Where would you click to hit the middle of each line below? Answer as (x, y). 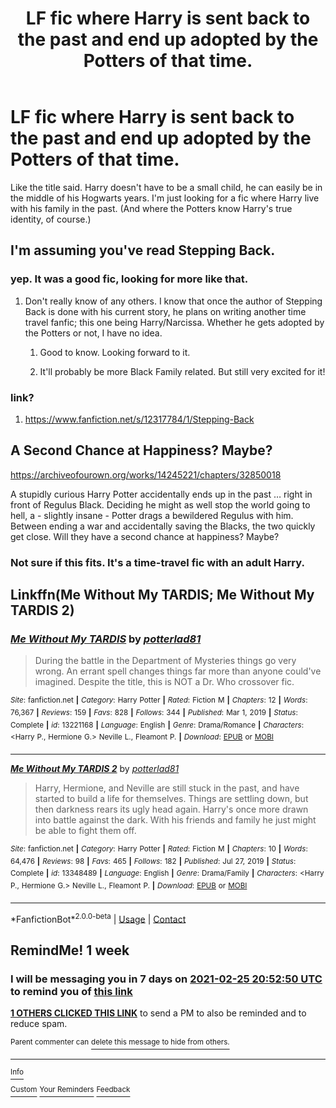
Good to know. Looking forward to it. (115, 352)
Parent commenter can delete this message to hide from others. (120, 1042)
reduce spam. (39, 1023)
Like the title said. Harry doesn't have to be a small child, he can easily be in (166, 187)
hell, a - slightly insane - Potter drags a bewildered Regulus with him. (152, 515)
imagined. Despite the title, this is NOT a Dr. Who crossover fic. (164, 682)
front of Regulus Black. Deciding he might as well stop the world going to (160, 504)
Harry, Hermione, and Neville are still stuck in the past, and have (167, 788)
